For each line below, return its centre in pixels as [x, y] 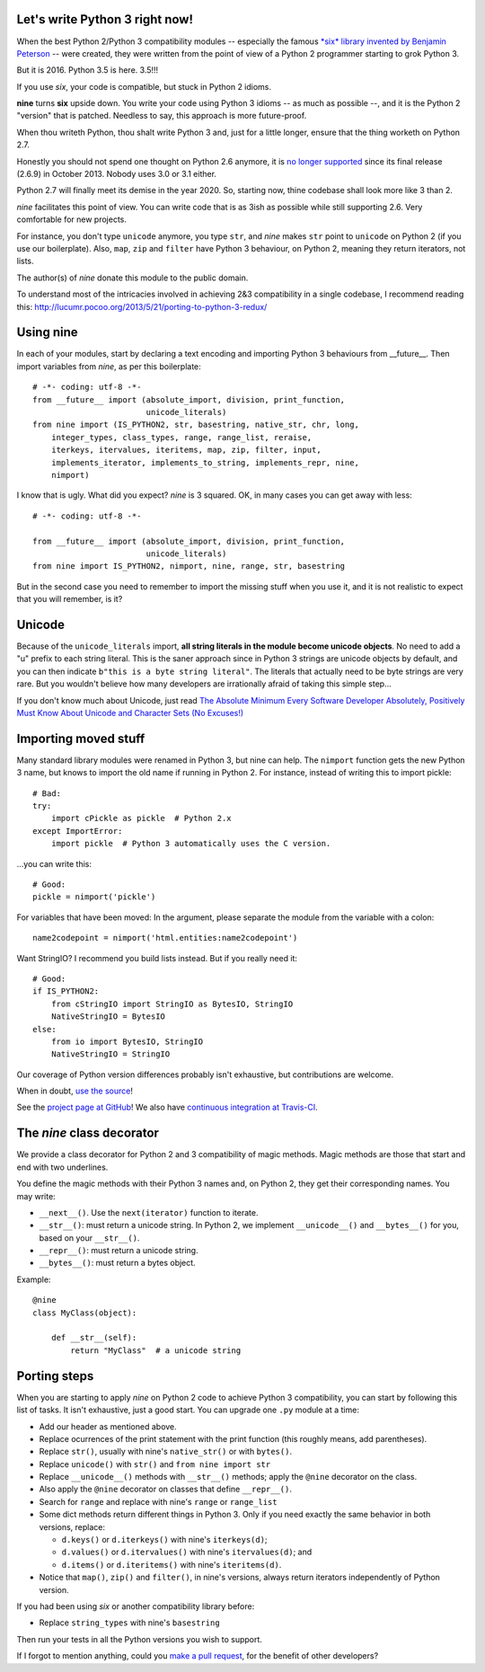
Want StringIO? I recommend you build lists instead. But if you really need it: [157, 958]
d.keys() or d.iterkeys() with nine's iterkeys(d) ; [165, 1540]
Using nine [47, 332]
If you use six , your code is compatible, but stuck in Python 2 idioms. [144, 86]
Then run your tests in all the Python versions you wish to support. [139, 1639]
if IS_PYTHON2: [66, 991]
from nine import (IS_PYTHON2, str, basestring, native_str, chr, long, [196, 425]
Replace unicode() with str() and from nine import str [155, 1464]
